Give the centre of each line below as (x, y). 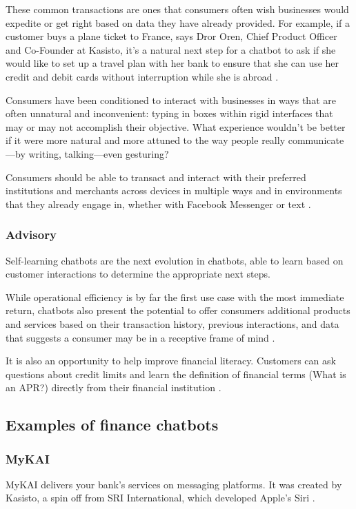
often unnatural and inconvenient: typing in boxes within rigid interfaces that (169, 113)
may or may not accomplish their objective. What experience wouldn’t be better (176, 126)
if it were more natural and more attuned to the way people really (146, 140)
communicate (316, 140)
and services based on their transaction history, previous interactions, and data (172, 323)
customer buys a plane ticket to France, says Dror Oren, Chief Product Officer (171, 36)
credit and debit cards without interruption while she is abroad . (142, 76)
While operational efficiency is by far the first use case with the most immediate (175, 297)
